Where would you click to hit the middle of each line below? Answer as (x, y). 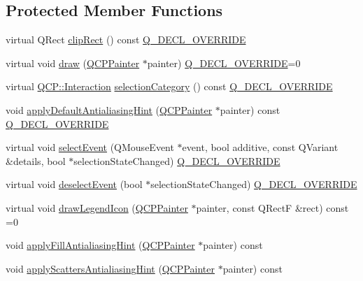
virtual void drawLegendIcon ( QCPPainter (97, 207)
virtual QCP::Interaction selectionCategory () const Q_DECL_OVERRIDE (169, 86)
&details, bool (36, 160)
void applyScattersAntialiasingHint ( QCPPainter (110, 268)
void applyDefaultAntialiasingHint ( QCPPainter (109, 109)
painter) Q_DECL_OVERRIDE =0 (224, 63)
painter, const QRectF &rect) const (272, 207)
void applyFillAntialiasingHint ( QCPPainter (100, 245)
